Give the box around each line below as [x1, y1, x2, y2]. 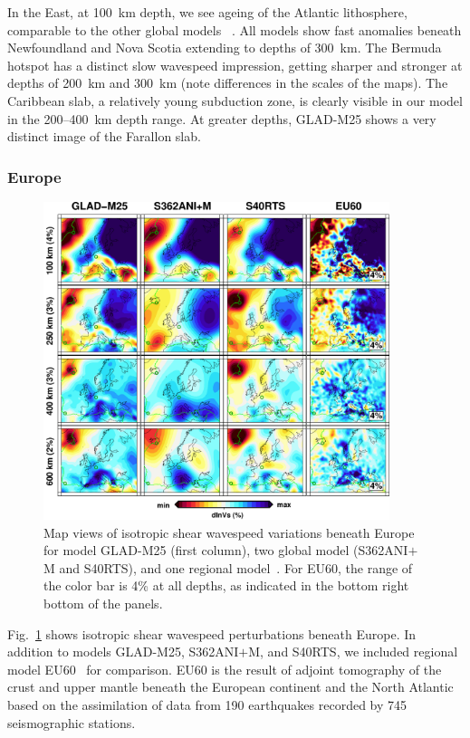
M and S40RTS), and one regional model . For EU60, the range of [43, 558, 413, 577]
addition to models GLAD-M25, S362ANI [7, 642, 239, 661]
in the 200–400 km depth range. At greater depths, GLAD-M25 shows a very [7, 109, 436, 128]
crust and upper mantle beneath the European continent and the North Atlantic [7, 677, 454, 696]
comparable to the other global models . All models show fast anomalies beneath [7, 20, 462, 39]
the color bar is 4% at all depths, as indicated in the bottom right [43, 576, 409, 595]
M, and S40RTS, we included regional [248, 642, 458, 661]
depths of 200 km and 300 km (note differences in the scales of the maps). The [7, 73, 448, 92]
